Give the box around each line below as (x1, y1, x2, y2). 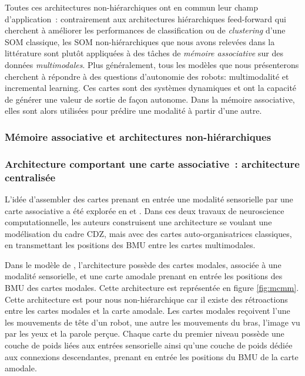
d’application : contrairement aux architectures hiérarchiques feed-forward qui (5, 12, 286, 25)
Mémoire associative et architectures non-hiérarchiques (5, 129, 272, 144)
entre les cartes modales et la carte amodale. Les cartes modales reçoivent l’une (5, 304, 290, 317)
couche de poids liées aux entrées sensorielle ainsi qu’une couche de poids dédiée (5, 339, 293, 351)
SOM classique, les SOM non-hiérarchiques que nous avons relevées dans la (5, 35, 275, 48)
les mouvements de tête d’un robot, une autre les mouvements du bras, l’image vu (5, 316, 300, 328)
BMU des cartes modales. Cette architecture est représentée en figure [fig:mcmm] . (5, 282, 299, 294)
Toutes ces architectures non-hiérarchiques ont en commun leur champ (5, 1, 258, 13)
